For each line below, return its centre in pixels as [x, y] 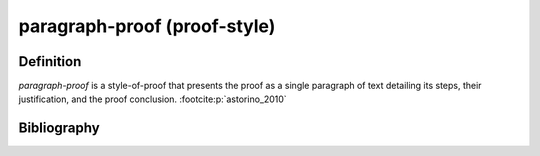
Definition [50, 61]
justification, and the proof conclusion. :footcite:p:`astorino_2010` [152, 99]
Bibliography [59, 128]
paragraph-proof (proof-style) [147, 26]
